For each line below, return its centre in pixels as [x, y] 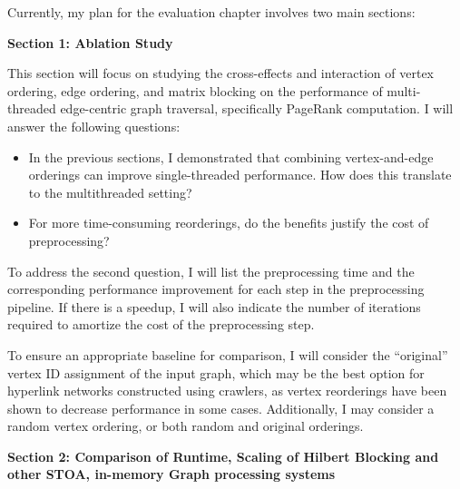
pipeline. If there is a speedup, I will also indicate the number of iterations [214, 306]
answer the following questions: [94, 126]
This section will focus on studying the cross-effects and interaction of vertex [221, 73]
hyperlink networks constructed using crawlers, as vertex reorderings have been [227, 391]
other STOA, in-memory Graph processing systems [171, 474]
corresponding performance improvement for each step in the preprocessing [216, 289]
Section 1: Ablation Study [90, 42]
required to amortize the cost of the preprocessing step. [161, 324]
